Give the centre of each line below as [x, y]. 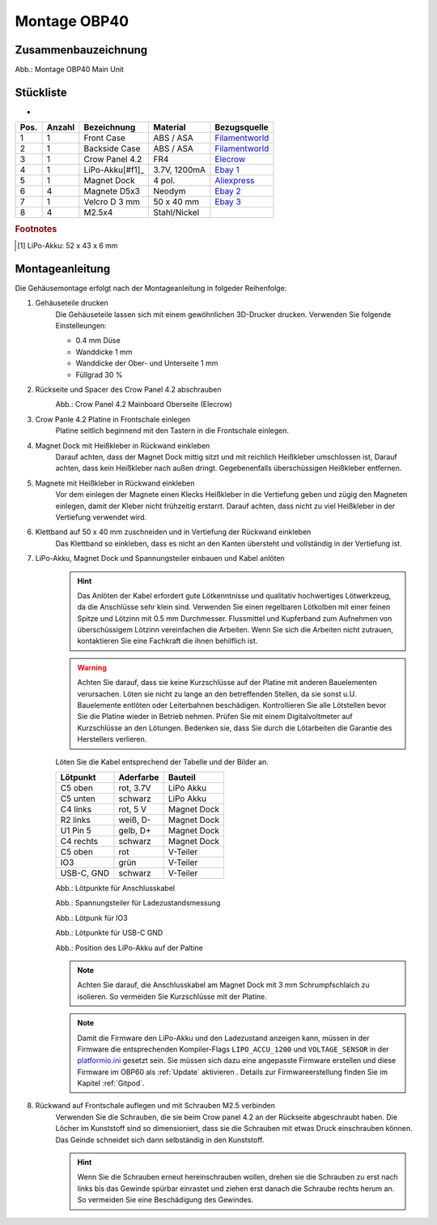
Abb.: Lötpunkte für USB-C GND [109, 933]
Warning [92, 667]
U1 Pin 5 [76, 830]
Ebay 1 [227, 170]
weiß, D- [135, 820]
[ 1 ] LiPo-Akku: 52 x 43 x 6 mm [68, 246]
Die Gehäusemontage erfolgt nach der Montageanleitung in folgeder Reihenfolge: [151, 288]
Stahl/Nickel [176, 212]
